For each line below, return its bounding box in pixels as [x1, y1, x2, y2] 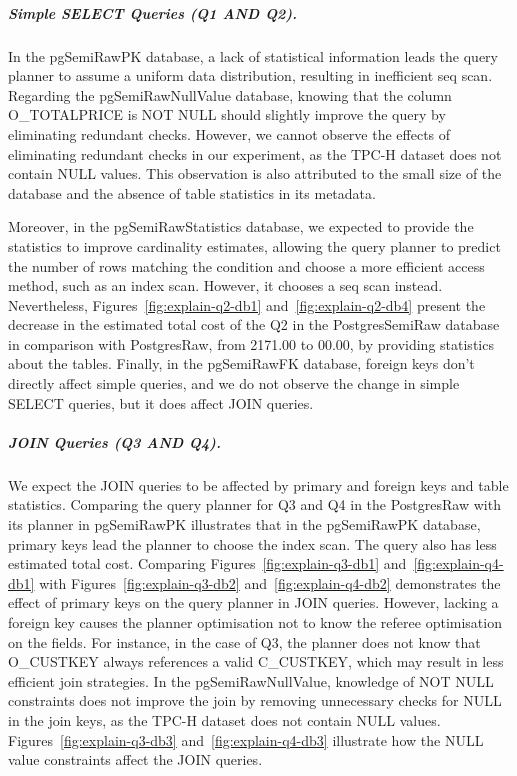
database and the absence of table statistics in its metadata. [8, 182, 376, 203]
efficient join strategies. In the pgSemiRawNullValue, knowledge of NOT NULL [8, 670, 494, 691]
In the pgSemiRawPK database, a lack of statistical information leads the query [8, 45, 498, 66]
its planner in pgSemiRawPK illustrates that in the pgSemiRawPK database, [8, 514, 481, 534]
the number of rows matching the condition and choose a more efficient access [8, 255, 485, 276]
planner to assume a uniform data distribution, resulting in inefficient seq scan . [8, 65, 493, 86]
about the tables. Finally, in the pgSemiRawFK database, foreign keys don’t [8, 353, 475, 374]
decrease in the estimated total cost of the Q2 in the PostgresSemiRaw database [8, 314, 500, 335]
